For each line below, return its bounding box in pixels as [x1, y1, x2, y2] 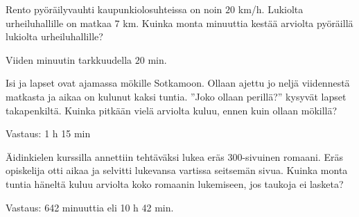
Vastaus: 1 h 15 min [6, 126, 91, 141]
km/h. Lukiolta [238, 2, 304, 16]
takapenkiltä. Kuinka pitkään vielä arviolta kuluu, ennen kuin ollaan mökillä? [6, 103, 338, 117]
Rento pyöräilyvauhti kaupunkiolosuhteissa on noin [6, 2, 222, 16]
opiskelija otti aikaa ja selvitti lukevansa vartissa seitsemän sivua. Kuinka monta [6, 163, 348, 177]
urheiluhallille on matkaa [6, 15, 112, 30]
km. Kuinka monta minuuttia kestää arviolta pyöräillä [123, 15, 353, 30]
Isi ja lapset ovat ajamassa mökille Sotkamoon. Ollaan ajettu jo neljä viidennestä [6, 76, 350, 90]
